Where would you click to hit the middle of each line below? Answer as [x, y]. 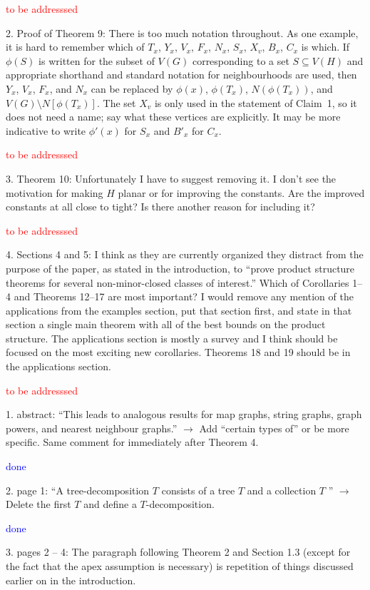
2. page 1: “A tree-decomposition [78, 490]
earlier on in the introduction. [71, 580]
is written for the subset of [97, 60]
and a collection [282, 490]
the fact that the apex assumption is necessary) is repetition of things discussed [180, 566]
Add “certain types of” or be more [274, 428]
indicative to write [46, 130]
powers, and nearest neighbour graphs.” [92, 428]
